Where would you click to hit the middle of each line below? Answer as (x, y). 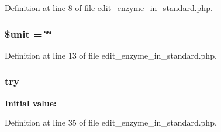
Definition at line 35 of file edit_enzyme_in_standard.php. (111, 122)
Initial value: (31, 103)
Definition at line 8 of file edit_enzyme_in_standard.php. (109, 8)
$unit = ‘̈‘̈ (28, 33)
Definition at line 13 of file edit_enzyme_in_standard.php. (111, 55)
